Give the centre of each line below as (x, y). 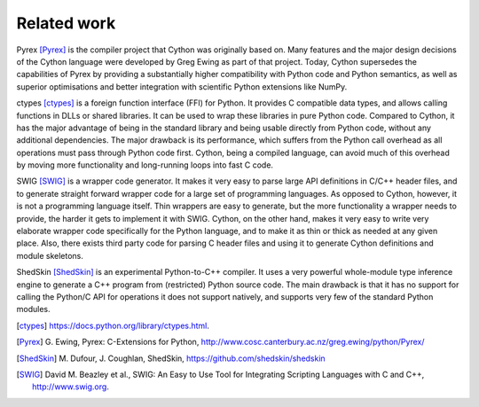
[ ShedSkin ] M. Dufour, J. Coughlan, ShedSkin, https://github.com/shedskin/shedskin (171, 358)
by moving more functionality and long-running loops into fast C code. (145, 165)
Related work (66, 23)
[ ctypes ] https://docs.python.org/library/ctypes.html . (113, 325)
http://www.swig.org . (71, 387)
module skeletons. (50, 255)
